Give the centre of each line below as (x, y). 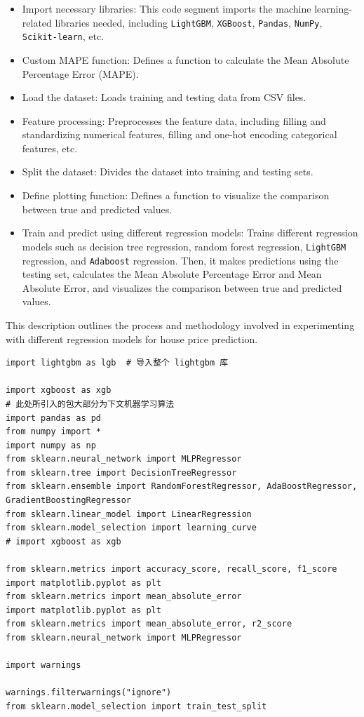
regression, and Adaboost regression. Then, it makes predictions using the (180, 260)
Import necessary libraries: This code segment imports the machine (167, 8)
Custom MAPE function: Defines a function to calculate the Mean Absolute (186, 59)
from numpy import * (54, 432)
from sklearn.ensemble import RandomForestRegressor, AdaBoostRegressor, (182, 487)
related (37, 22)
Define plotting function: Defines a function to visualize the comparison (176, 195)
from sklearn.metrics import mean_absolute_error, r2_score (149, 624)
